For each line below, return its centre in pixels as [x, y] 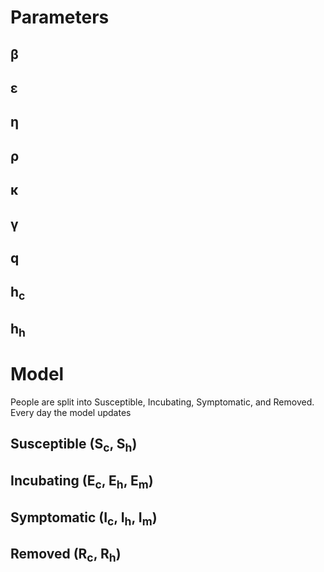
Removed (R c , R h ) [66, 555]
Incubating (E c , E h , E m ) [82, 482]
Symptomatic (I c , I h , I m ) [84, 518]
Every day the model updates [71, 413]
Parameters [60, 17]
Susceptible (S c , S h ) [74, 445]
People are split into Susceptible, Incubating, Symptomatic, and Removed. [162, 402]
